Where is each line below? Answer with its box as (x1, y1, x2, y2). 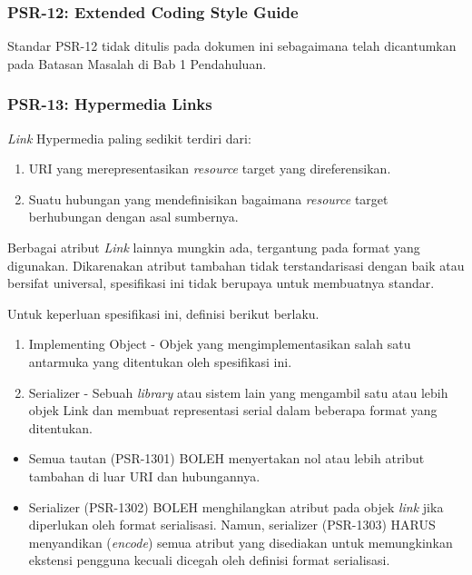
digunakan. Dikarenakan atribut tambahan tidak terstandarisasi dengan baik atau (7, 255, 465, 274)
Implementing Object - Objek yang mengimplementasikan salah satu (28, 334, 411, 353)
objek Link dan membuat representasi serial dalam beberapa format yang (28, 401, 438, 420)
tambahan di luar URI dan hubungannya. (28, 466, 261, 485)
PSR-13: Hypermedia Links (7, 93, 212, 115)
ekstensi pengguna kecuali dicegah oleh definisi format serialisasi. (28, 550, 390, 570)
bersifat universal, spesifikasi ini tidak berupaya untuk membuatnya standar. (7, 273, 435, 292)
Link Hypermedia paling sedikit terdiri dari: (7, 128, 251, 147)
